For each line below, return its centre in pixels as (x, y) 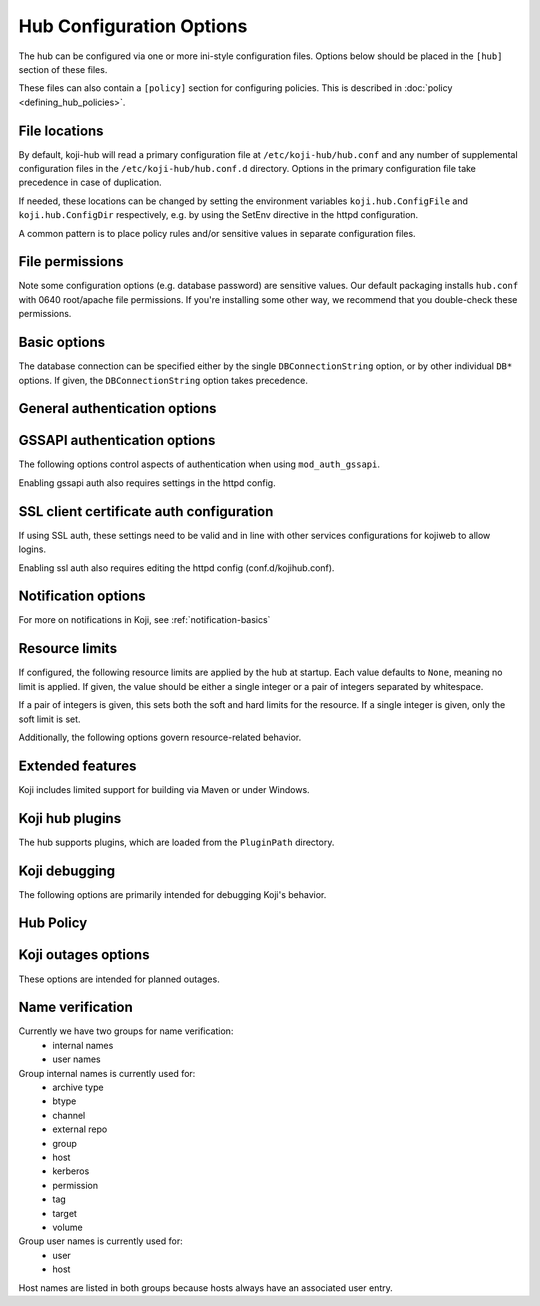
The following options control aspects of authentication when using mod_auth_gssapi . (199, 464)
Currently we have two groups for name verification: (126, 1031)
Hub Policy (53, 923)
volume (68, 1227)
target (64, 1213)
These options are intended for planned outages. (119, 979)
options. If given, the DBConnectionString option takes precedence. (163, 380)
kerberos (71, 1171)
